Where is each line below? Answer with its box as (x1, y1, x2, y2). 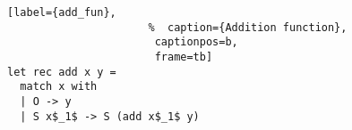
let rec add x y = (7, 65, 116, 78)
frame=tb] (154, 50, 213, 63)
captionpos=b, (154, 36, 238, 49)
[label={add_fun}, (7, 6, 116, 19)
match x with (20, 80, 98, 93)
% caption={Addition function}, (148, 20, 348, 34)
